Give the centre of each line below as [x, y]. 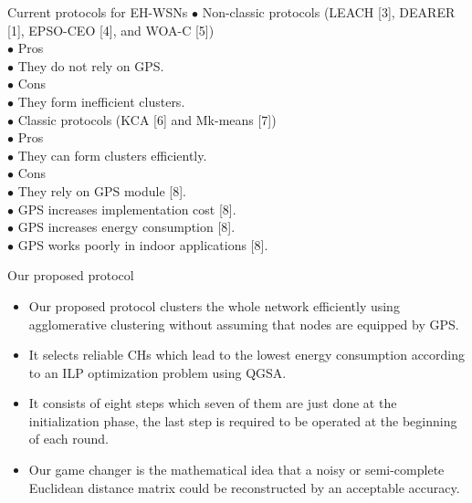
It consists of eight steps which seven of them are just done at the [213, 403]
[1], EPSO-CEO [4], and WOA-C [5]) [111, 30]
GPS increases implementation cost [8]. [127, 209]
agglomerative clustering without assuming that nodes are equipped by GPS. [244, 324]
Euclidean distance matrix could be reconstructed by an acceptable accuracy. [244, 487]
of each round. [68, 439]
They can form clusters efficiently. [112, 155]
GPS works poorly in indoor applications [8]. [143, 244]
